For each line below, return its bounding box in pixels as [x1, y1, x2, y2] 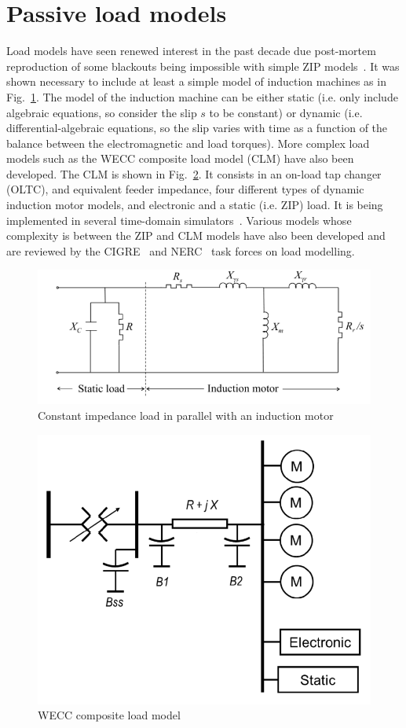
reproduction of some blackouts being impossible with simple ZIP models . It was [6, 57, 400, 74]
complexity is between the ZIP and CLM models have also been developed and [6, 227, 386, 244]
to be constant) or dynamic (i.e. [209, 104, 363, 120]
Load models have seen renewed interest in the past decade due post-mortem [6, 42, 376, 59]
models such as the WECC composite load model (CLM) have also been [6, 150, 354, 167]
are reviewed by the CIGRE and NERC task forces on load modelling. [6, 242, 355, 259]
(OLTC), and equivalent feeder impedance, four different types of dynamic [6, 181, 364, 197]
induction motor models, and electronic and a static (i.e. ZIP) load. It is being [6, 197, 383, 213]
